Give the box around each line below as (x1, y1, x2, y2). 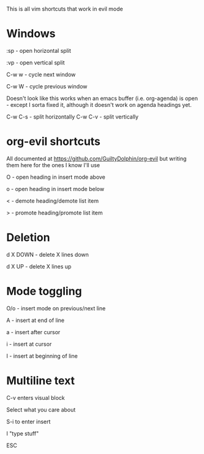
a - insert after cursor (6, 328, 61, 335)
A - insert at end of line (6, 316, 65, 324)
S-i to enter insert (6, 418, 51, 425)
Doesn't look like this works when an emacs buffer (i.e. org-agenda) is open (6, 95, 198, 102)
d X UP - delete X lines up (6, 262, 72, 270)
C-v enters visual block (6, 394, 66, 401)
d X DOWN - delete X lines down (6, 251, 89, 258)
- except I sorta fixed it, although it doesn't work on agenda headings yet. (6, 101, 192, 108)
